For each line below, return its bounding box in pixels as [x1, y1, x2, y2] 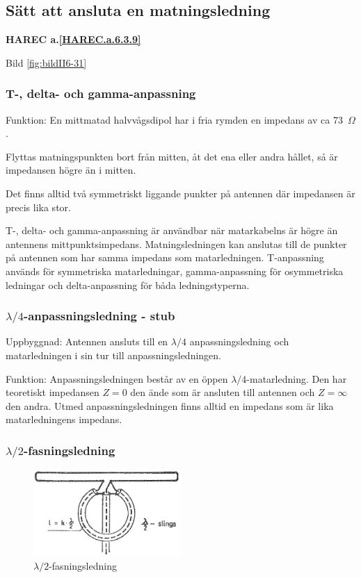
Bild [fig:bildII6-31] [6, 55, 87, 69]
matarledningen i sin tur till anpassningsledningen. [6, 348, 222, 363]
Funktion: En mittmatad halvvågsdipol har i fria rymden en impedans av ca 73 [6, 112, 343, 126]
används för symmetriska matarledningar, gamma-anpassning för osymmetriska [6, 263, 344, 278]
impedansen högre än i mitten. [6, 163, 136, 177]
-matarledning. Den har [246, 371, 347, 386]
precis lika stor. [6, 199, 71, 214]
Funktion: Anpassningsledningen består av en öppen [6, 371, 228, 386]
